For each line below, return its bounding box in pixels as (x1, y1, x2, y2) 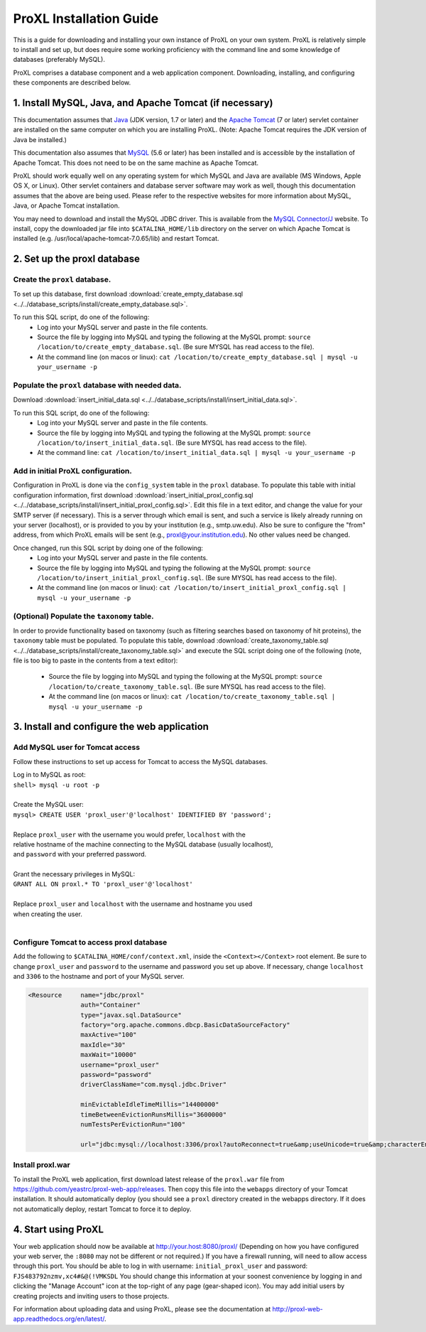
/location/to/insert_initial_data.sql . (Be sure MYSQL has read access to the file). (37, 438, 307, 447)
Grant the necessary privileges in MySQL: (13, 870, 135, 879)
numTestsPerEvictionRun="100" (80, 1120, 186, 1128)
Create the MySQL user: (13, 800, 84, 809)
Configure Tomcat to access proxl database (13, 937, 168, 947)
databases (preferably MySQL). (13, 55, 106, 64)
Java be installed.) (13, 135, 67, 144)
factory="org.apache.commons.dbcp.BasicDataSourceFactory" (80, 1021, 290, 1029)
